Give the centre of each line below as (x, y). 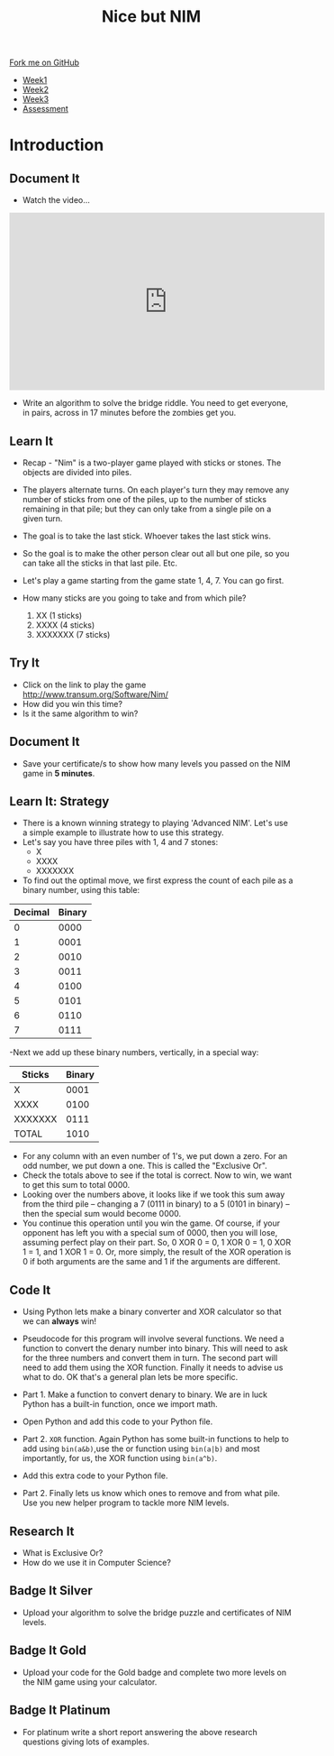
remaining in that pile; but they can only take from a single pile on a (147, 509)
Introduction (57, 145)
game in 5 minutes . (59, 773)
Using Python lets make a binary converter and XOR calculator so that (152, 1312)
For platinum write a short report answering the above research (140, 1732)
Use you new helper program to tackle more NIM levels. (126, 1503)
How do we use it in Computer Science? (96, 1563)
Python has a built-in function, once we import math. (120, 1404)
